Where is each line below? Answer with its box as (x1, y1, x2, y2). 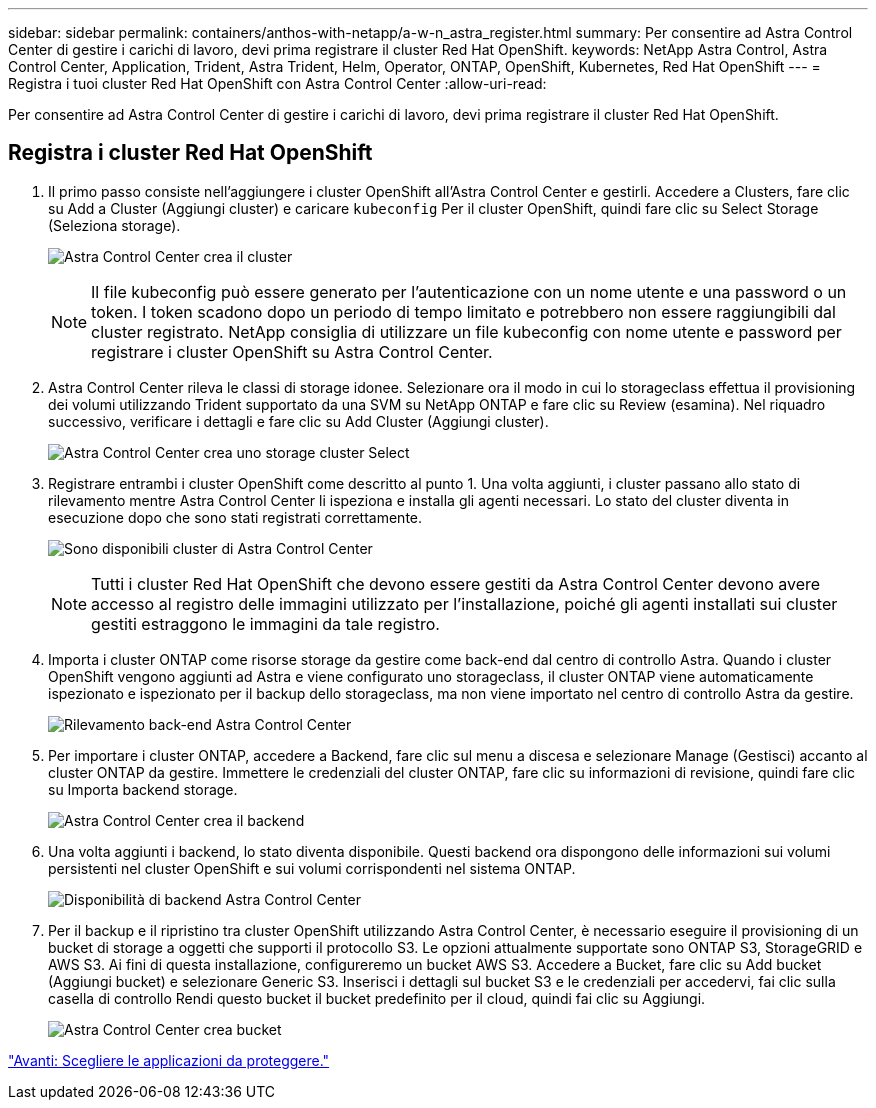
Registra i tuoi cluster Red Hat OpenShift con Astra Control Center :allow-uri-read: (8, 75, 547, 92)
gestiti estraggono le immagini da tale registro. (91, 613, 440, 634)
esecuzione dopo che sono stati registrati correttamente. (48, 508, 423, 526)
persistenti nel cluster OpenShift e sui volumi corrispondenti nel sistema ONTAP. (48, 859, 576, 877)
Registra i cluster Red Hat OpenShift (8, 140, 373, 166)
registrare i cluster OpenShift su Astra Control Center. (91, 341, 493, 362)
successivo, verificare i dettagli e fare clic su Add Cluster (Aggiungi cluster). (48, 412, 549, 430)
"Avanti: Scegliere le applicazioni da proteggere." (8, 1051, 330, 1069)
